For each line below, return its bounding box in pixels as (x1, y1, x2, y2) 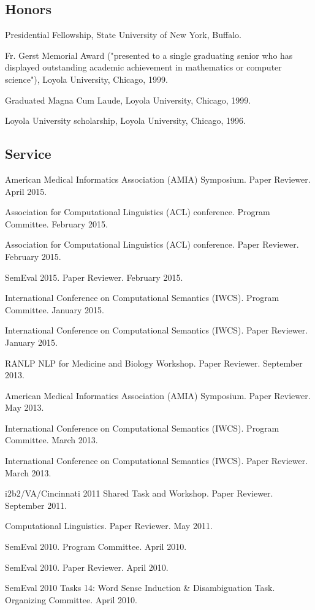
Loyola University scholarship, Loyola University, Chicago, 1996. (5, 114, 246, 127)
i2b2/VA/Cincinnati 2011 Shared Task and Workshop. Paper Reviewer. (5, 487, 273, 500)
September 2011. (5, 498, 67, 511)
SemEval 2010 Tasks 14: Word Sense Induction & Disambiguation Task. (5, 581, 275, 594)
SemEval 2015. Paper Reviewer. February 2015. (5, 270, 183, 283)
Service (5, 144, 51, 163)
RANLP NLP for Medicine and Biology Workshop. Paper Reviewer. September (5, 356, 303, 369)
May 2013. (5, 401, 44, 414)
